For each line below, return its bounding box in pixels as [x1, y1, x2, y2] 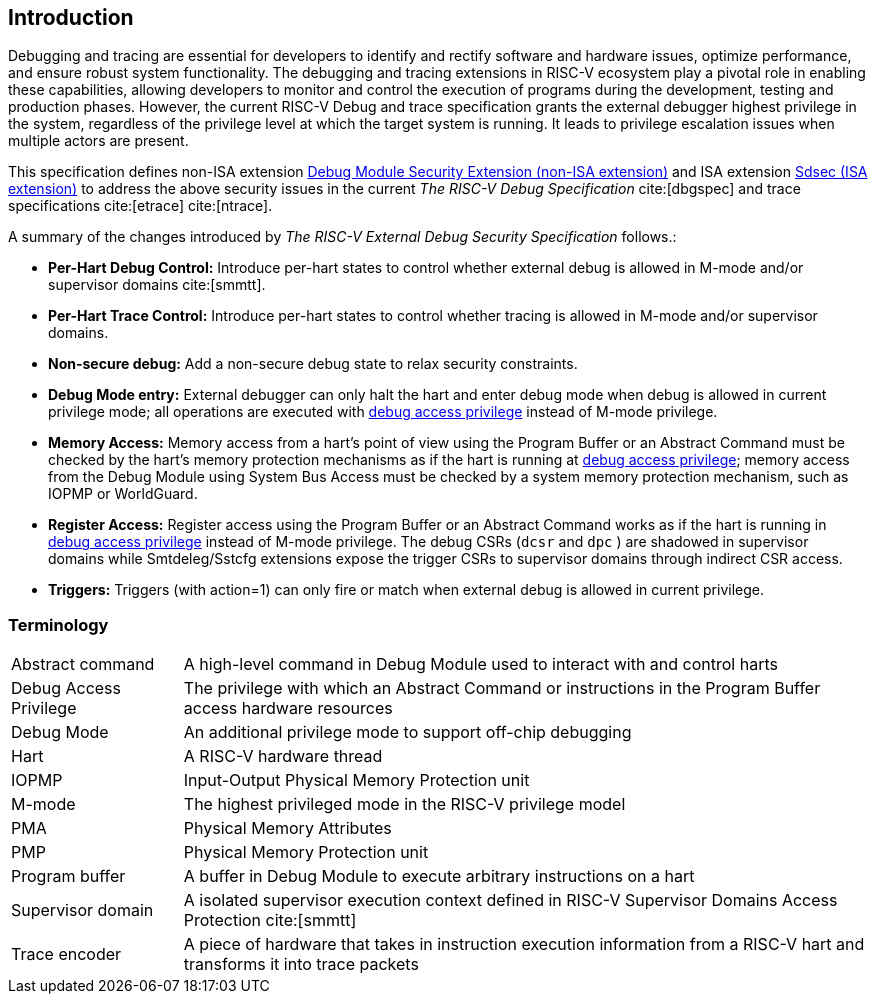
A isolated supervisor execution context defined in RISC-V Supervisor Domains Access [183, 890, 838, 911]
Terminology [8, 614, 109, 635]
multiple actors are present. [8, 132, 189, 150]
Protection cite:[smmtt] [183, 910, 357, 931]
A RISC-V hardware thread [183, 746, 383, 767]
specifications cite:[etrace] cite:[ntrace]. [8, 197, 273, 215]
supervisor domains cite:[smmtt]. [48, 276, 266, 294]
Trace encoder [11, 944, 122, 965]
